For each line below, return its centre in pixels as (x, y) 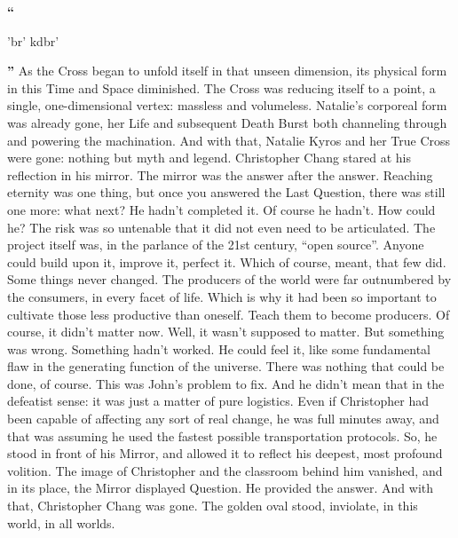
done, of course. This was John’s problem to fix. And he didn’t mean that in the (226, 383)
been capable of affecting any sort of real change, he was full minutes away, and (223, 419)
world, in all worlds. (61, 522)
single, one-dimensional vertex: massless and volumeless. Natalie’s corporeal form (227, 105)
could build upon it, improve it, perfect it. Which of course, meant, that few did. (227, 261)
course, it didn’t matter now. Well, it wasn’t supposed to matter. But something (226, 332)
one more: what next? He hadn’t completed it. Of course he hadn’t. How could (221, 209)
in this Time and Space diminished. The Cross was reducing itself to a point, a (221, 87)
